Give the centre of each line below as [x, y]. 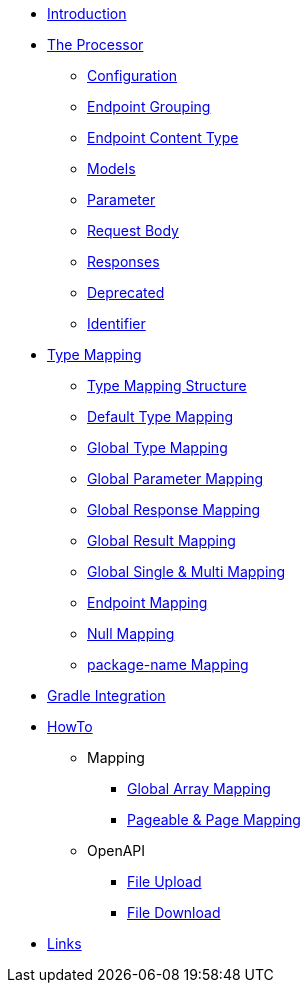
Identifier [116, 323]
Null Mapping [131, 633]
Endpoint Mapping [147, 602]
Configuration [132, 75]
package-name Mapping [168, 664]
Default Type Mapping [160, 416]
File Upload [164, 881]
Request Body [133, 230]
